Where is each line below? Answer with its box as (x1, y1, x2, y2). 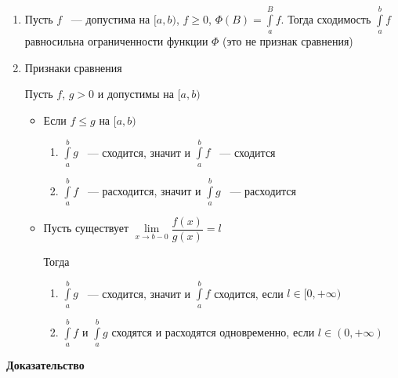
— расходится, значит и (87, 182, 201, 198)
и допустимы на (97, 85, 174, 102)
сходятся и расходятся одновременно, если (111, 323, 315, 340)
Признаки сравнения (24, 59, 122, 75)
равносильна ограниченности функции (24, 33, 208, 49)
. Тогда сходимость (280, 10, 371, 27)
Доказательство (6, 356, 85, 373)
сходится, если (214, 285, 284, 301)
